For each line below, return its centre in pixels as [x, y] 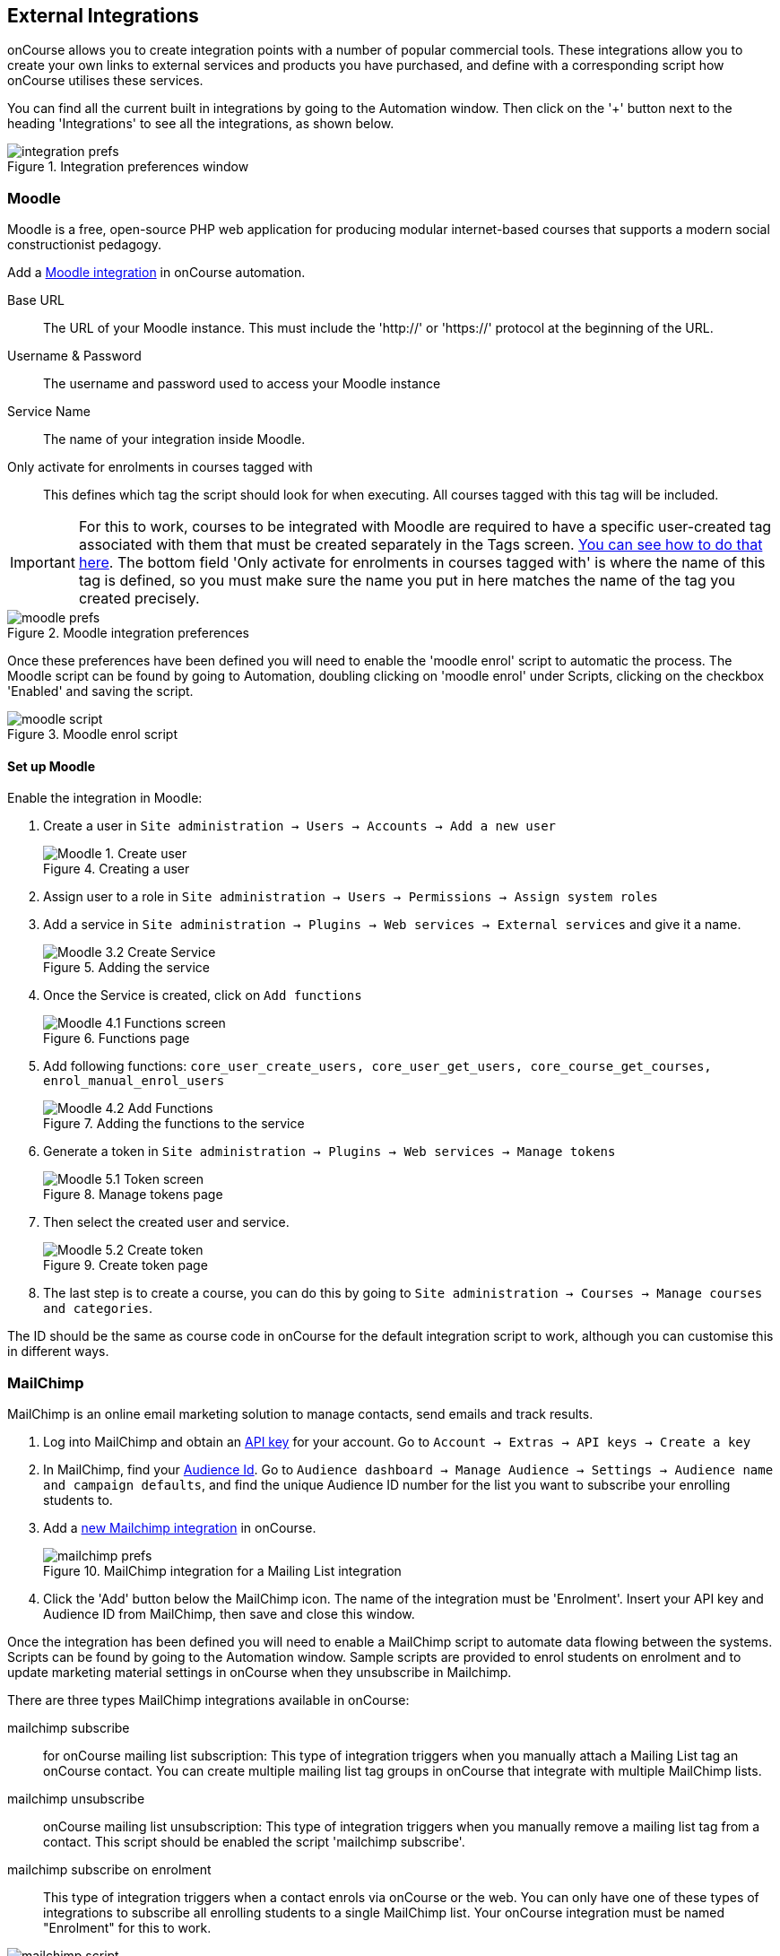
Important [43, 563]
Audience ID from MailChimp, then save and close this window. [229, 1614]
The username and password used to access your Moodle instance [242, 384]
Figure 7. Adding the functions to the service [174, 1124]
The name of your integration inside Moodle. [174, 439]
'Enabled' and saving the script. [100, 691]
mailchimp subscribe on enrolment [109, 1870]
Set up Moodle [51, 766]
